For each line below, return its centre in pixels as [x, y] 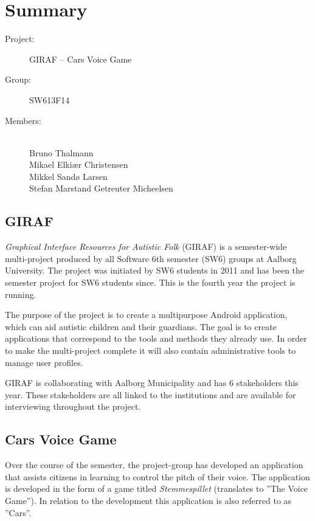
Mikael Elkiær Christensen [79, 164]
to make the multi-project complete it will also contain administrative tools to [151, 350]
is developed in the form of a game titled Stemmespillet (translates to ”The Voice [157, 488]
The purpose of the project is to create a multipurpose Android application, [146, 315]
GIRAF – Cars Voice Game [81, 59]
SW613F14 [50, 99]
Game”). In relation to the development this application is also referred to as [148, 500]
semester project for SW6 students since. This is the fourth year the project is [150, 282]
